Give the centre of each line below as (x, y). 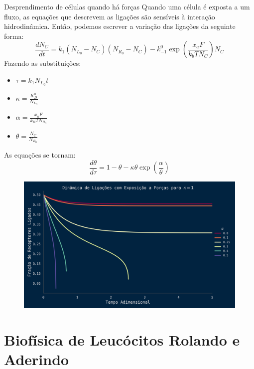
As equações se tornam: (40, 154)
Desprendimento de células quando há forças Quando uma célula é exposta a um (127, 6)
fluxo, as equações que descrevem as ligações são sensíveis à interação (110, 16)
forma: (14, 36)
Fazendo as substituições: (43, 63)
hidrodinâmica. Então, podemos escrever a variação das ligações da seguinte (120, 26)
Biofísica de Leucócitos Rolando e (122, 340)
